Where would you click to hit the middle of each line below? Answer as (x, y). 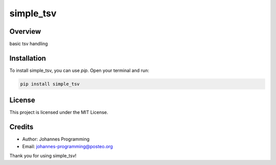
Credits (21, 127)
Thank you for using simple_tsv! (43, 156)
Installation (28, 58)
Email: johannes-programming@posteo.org (68, 146)
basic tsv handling (29, 44)
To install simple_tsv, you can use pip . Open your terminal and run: (79, 70)
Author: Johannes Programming (56, 139)
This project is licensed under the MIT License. (59, 112)
